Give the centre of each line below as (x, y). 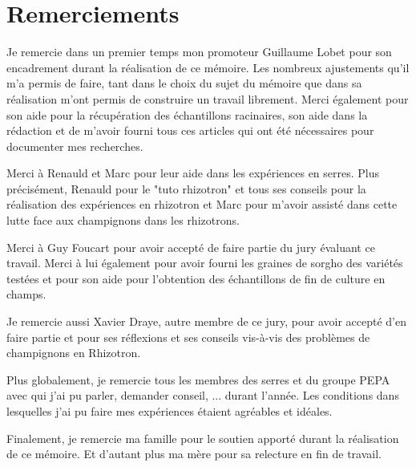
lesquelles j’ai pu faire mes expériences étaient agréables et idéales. (170, 411)
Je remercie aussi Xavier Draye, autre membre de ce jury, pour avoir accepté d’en (206, 321)
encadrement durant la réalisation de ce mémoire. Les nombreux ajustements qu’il (208, 67)
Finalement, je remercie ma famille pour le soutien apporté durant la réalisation (203, 438)
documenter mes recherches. (75, 146)
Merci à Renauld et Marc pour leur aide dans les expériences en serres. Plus (193, 173)
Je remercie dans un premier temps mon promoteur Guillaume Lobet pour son (199, 52)
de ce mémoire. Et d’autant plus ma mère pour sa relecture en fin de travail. (194, 454)
